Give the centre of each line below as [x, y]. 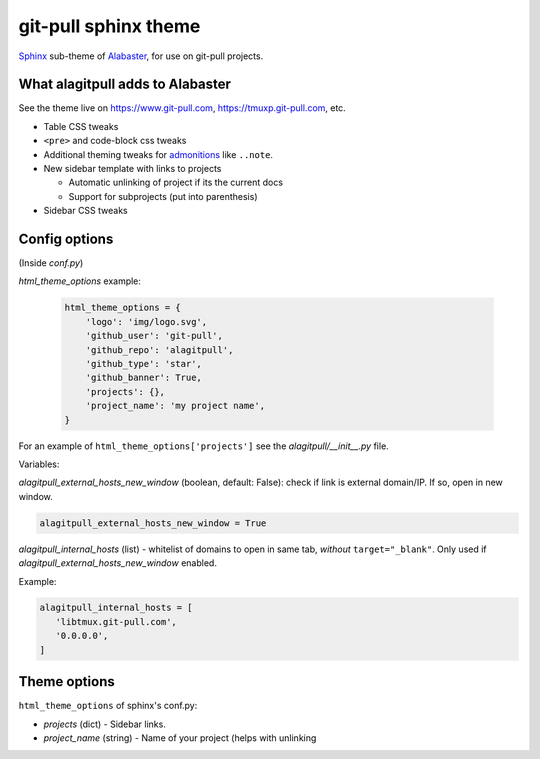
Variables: [39, 464]
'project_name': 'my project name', [175, 406]
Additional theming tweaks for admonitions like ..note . [158, 154]
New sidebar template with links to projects [132, 169]
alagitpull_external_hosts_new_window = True [153, 523]
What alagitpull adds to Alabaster [125, 84]
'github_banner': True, [143, 378]
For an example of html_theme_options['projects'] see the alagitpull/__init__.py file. [203, 446]
